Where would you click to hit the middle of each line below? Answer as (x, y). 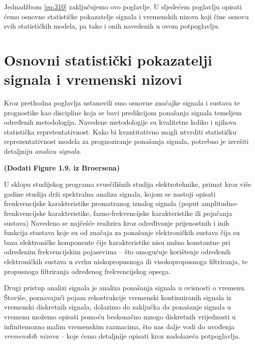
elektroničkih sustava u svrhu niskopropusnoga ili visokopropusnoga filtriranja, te (126, 261)
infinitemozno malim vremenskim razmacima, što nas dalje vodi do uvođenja (119, 326)
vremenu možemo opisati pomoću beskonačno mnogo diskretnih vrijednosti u (120, 316)
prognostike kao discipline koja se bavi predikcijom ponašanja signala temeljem (123, 112)
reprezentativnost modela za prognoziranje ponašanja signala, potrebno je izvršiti (126, 141)
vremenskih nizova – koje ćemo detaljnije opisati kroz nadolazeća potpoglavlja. (122, 336)
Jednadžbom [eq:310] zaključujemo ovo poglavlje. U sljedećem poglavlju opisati (123, 6)
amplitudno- (220, 203)
